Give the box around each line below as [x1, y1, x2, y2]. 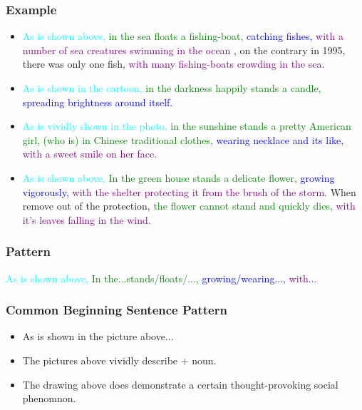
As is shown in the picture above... [22, 329, 174, 344]
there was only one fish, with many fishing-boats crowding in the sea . [22, 56, 325, 71]
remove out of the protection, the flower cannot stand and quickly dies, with [22, 198, 356, 213]
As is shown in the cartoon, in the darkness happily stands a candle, [22, 81, 321, 95]
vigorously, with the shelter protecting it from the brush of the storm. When [22, 184, 356, 199]
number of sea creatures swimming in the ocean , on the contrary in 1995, [22, 42, 346, 57]
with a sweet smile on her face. [22, 146, 157, 161]
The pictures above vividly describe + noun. [22, 352, 217, 367]
